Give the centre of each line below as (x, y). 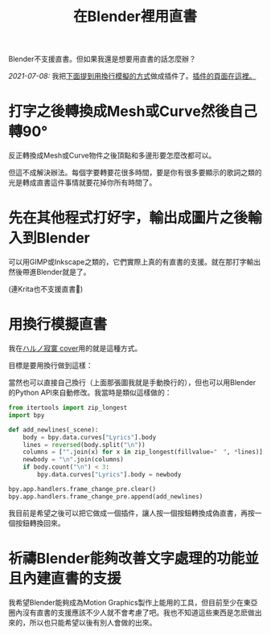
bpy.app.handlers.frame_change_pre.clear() (82, 489)
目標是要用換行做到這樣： (51, 365)
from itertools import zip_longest (68, 408)
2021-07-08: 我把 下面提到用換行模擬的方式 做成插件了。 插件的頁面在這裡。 (132, 76)
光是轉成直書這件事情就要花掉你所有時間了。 (82, 182)
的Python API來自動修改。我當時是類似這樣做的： (90, 392)
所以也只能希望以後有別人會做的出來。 (93, 622)
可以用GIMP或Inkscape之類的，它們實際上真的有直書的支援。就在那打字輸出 (135, 262)
